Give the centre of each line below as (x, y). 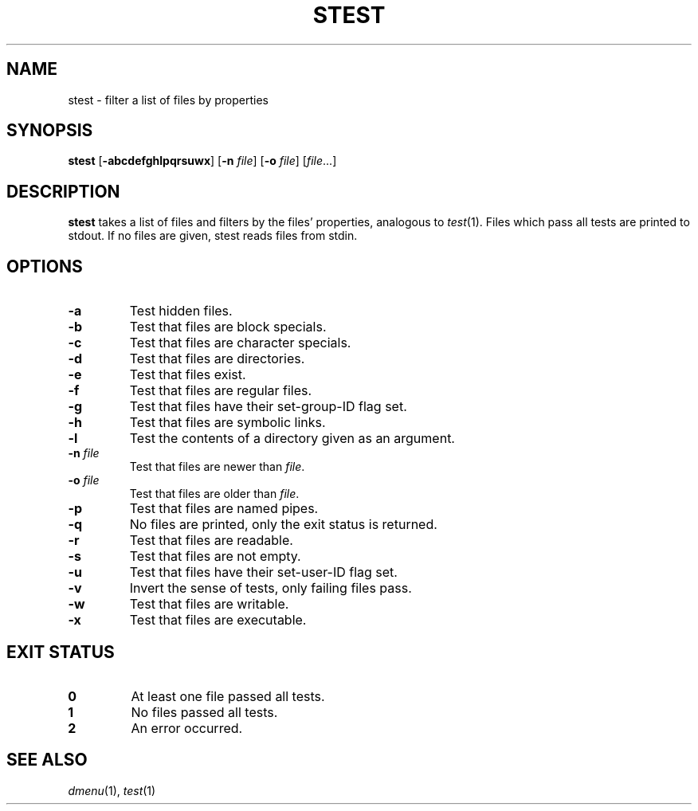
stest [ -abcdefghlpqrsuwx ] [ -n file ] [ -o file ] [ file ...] (202, 161)
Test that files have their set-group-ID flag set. (268, 407)
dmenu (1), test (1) (112, 790)
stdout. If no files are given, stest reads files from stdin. (213, 236)
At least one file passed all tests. (228, 696)
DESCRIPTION (63, 191)
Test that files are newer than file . (217, 467)
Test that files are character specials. (240, 343)
